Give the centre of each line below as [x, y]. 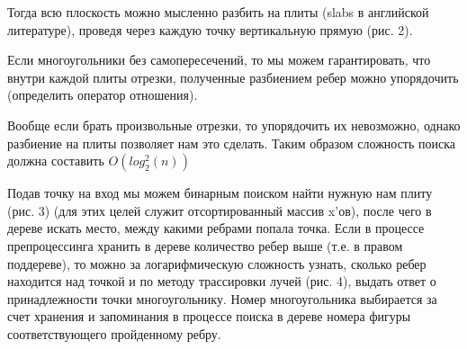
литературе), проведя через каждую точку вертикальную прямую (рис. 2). [210, 29]
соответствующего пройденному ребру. [114, 333]
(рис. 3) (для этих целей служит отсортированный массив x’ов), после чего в [220, 210]
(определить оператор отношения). [103, 95]
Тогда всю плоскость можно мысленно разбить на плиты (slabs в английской [218, 12]
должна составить [56, 161]
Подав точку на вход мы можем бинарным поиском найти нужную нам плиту [220, 193]
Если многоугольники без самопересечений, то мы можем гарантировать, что [219, 60]
